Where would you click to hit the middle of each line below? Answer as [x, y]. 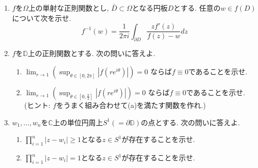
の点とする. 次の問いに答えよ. [190, 122]
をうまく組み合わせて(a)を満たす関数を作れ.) [131, 105]
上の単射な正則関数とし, [69, 8]
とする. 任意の [197, 8]
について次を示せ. [42, 18]
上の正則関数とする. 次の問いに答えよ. [92, 53]
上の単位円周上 [78, 122]
